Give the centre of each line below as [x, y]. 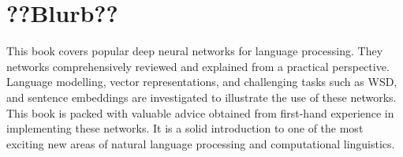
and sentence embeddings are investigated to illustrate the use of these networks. [201, 97]
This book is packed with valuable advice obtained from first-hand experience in [200, 112]
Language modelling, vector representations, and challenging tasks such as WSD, [202, 82]
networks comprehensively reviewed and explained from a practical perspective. [198, 66]
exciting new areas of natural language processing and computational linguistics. [201, 143]
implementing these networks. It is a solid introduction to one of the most [185, 128]
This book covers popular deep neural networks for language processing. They [195, 51]
